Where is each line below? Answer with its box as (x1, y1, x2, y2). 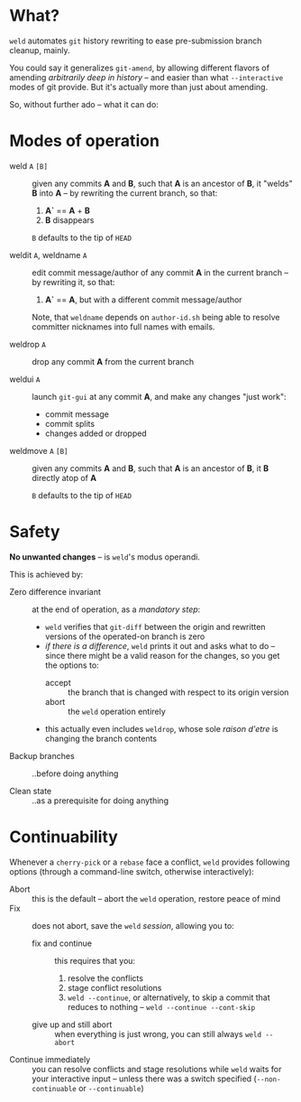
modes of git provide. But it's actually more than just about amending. (9, 81, 269, 92)
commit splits (44, 418, 96, 429)
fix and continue (32, 938, 93, 949)
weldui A (9, 374, 41, 384)
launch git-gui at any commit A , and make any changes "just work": (32, 391, 287, 402)
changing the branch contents (44, 733, 158, 744)
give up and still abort (32, 1019, 113, 1030)
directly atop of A (32, 472, 97, 483)
